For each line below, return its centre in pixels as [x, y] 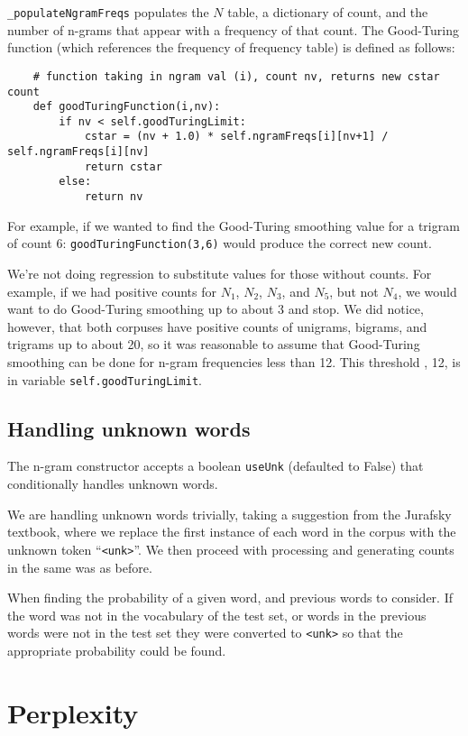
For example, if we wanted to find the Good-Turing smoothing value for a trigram [234, 225]
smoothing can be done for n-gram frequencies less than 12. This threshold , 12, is [234, 361]
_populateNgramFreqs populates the [108, 12]
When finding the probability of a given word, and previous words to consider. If [230, 598]
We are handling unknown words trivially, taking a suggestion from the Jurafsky [229, 514]
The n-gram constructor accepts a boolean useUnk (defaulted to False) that [216, 466]
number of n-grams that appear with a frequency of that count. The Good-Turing [233, 29]
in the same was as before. [80, 567]
